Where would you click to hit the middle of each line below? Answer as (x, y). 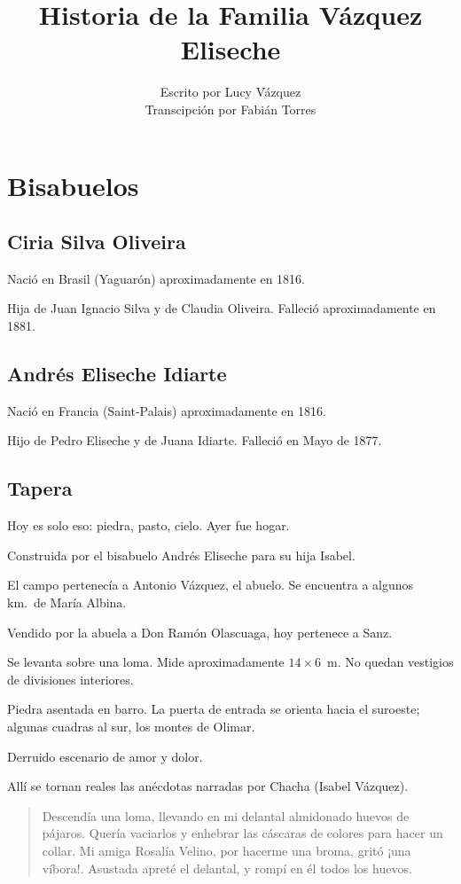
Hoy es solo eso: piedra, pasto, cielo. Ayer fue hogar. (148, 525)
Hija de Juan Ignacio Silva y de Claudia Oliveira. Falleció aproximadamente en (222, 308)
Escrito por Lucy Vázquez (230, 92)
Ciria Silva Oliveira (97, 242)
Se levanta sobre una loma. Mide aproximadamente (146, 662)
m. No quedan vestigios (391, 662)
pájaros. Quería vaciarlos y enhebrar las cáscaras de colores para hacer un (242, 833)
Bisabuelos (73, 185)
